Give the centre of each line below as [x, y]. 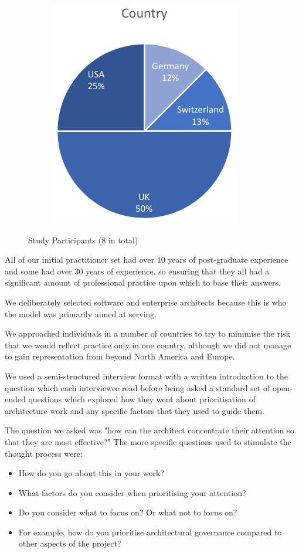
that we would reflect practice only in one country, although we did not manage [148, 345]
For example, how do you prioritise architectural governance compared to [150, 532]
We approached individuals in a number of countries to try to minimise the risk [148, 333]
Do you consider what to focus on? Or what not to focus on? [128, 512]
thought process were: [44, 453]
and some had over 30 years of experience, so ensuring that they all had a [137, 271]
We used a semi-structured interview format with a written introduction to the [147, 376]
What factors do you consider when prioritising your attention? [132, 492]
